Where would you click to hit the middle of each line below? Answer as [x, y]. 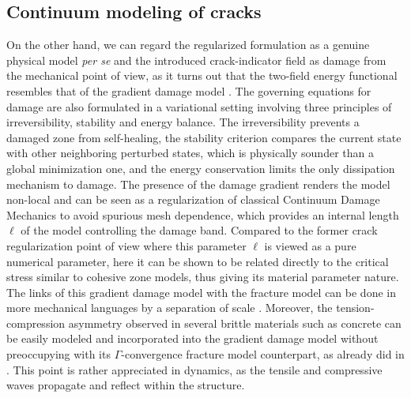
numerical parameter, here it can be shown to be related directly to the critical [198, 261]
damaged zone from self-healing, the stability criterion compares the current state [204, 137]
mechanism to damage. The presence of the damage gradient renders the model [198, 184]
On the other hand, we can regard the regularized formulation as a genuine [188, 45]
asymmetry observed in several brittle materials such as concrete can [235, 323]
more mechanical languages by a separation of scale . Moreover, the [170, 308]
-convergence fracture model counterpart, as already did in [263, 354]
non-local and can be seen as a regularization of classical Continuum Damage [193, 199]
